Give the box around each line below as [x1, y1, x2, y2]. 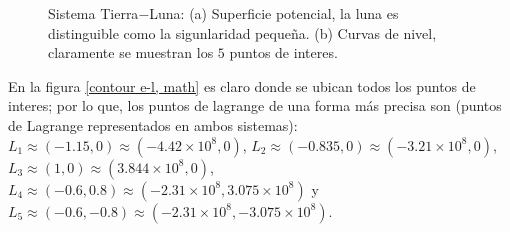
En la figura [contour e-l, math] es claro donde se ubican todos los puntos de [8, 75, 476, 96]
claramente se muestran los [48, 42, 214, 63]
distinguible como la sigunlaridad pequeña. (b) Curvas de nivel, [48, 22, 437, 43]
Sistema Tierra [48, 3, 139, 23]
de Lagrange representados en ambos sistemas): [8, 114, 298, 135]
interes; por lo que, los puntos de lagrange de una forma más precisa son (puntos [8, 95, 502, 116]
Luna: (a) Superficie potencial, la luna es [149, 3, 399, 23]
